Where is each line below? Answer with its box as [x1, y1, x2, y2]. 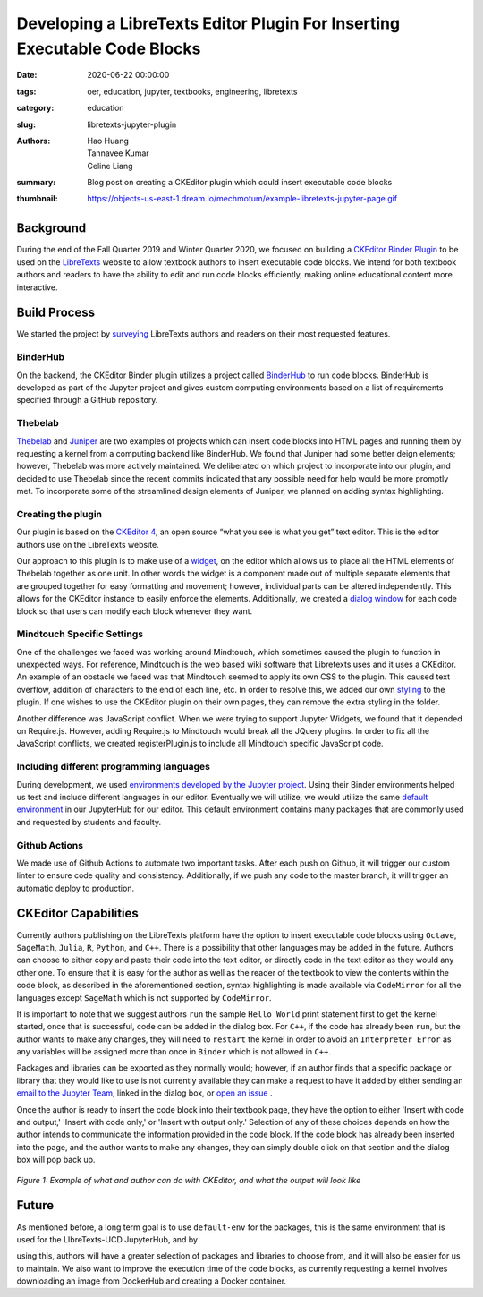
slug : [16, 119, 36, 130]
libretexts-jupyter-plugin [87, 119, 177, 130]
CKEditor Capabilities [16, 906, 139, 921]
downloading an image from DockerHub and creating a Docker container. [16, 1276, 286, 1286]
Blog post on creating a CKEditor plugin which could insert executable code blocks [87, 177, 393, 188]
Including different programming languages [16, 761, 210, 773]
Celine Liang [87, 160, 133, 171]
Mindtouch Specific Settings [16, 627, 143, 640]
